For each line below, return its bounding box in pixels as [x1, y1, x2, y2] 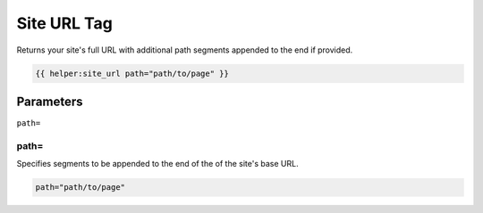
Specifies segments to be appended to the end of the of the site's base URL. [16, 159, 299, 169]
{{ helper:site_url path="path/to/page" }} [35, 68, 230, 78]
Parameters [16, 94, 83, 109]
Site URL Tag [16, 13, 114, 33]
